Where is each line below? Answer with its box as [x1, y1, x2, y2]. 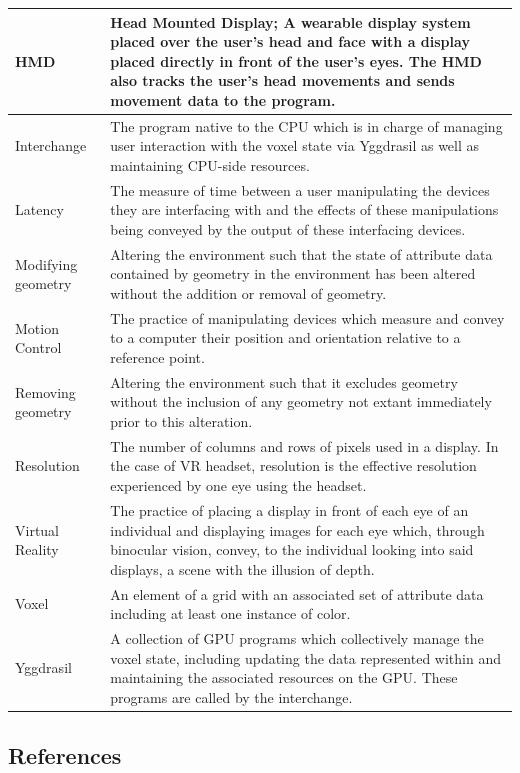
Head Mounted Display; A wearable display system [110, 11, 471, 32]
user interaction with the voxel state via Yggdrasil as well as [110, 135, 480, 156]
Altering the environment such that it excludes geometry [110, 371, 458, 392]
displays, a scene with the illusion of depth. [110, 558, 375, 579]
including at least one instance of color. [110, 603, 351, 624]
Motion [15, 317, 59, 338]
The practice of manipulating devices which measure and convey [110, 307, 505, 328]
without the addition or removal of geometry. [110, 282, 387, 303]
